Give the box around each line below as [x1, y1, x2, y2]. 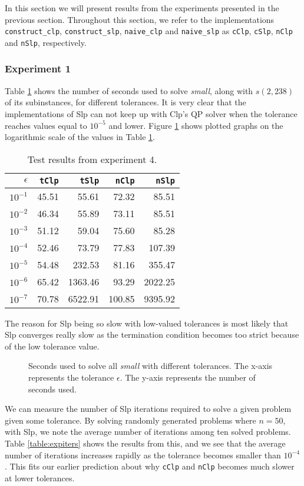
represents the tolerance [28, 371, 114, 384]
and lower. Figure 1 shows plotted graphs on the [108, 119, 283, 131]
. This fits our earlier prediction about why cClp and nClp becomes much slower [5, 460, 295, 472]
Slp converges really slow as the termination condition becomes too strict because [5, 328, 299, 341]
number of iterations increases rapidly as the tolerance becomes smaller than [5, 448, 281, 461]
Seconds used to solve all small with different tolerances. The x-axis [28, 359, 273, 372]
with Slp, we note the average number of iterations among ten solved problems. [5, 425, 291, 438]
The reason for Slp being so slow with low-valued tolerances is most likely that [5, 317, 289, 329]
